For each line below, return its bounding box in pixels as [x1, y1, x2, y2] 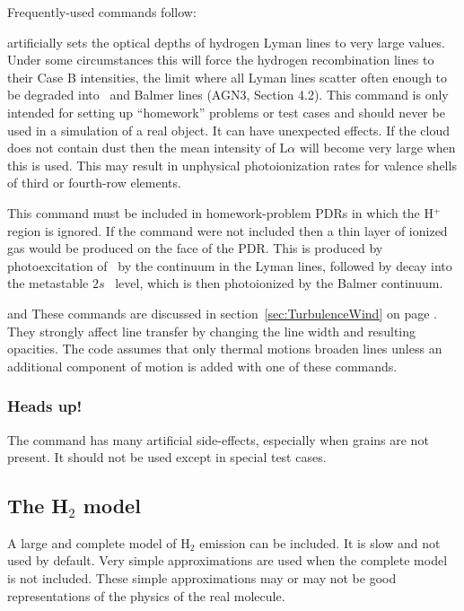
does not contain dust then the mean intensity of [7, 138, 276, 157]
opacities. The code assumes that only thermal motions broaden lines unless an [7, 339, 442, 358]
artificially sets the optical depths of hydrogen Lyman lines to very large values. [7, 32, 446, 51]
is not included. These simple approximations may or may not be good [7, 569, 397, 588]
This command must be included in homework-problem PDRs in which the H [7, 203, 433, 222]
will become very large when [299, 138, 456, 157]
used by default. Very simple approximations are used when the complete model [7, 551, 448, 570]
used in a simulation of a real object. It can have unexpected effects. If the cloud [7, 120, 450, 139]
